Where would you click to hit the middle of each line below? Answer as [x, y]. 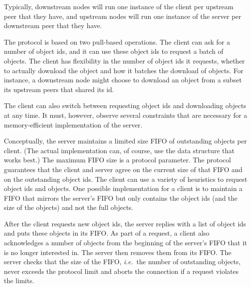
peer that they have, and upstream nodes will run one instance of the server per [123, 16]
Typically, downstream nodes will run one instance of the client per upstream [119, 6]
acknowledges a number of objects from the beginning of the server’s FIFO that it [125, 243]
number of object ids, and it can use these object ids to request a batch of [114, 51]
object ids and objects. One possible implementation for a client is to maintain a [123, 188]
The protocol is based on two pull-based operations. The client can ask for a [117, 41]
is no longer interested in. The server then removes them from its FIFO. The [118, 252]
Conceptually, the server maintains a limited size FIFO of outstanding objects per [125, 141]
